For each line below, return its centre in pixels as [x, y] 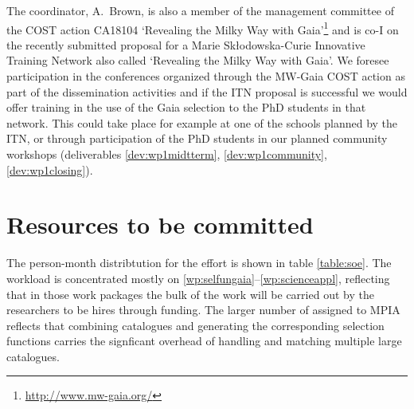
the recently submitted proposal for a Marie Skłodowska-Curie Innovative [186, 44]
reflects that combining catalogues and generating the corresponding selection [195, 325]
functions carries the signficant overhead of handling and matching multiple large [204, 341]
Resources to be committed [160, 224]
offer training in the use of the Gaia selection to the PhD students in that [186, 107]
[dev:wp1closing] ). [50, 169]
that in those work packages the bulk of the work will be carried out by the [190, 294]
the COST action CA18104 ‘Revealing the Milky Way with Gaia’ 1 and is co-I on [203, 28]
